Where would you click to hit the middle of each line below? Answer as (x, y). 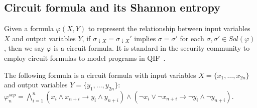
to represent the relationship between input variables (169, 28)
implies (145, 38)
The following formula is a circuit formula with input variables (100, 75)
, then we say (24, 48)
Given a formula (29, 28)
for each (192, 38)
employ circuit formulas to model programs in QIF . (85, 58)
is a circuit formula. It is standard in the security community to (152, 48)
